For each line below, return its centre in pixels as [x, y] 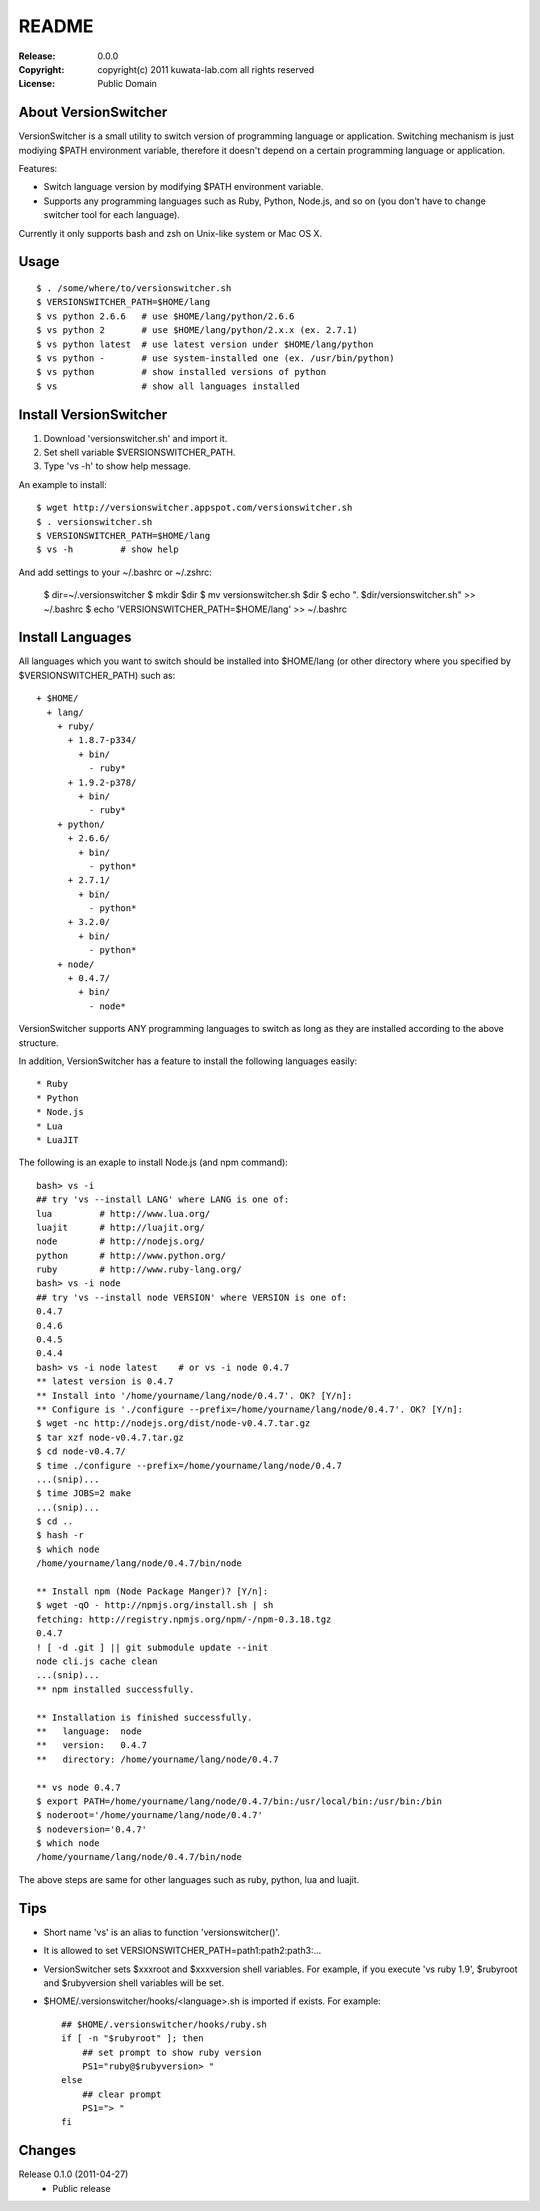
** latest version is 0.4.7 [105, 1381]
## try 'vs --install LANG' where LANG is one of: [163, 1199]
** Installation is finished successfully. [144, 1717]
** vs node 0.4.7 [78, 1787]
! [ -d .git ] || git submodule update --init [152, 1647]
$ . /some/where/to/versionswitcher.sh [134, 288]
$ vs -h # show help [107, 549]
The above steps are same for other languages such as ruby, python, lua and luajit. [189, 1879]
